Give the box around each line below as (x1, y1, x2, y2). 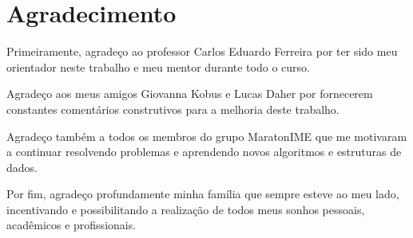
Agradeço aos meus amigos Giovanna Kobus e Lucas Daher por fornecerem (6, 85, 373, 102)
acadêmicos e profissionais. (6, 217, 137, 233)
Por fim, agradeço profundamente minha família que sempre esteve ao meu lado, (6, 185, 399, 202)
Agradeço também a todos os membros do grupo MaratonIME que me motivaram (6, 127, 407, 144)
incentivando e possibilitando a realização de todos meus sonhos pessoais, (6, 201, 365, 217)
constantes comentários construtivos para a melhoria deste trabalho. (6, 100, 340, 117)
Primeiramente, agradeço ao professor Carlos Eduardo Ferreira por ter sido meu (6, 43, 398, 60)
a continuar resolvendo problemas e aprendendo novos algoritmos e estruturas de (6, 143, 402, 160)
